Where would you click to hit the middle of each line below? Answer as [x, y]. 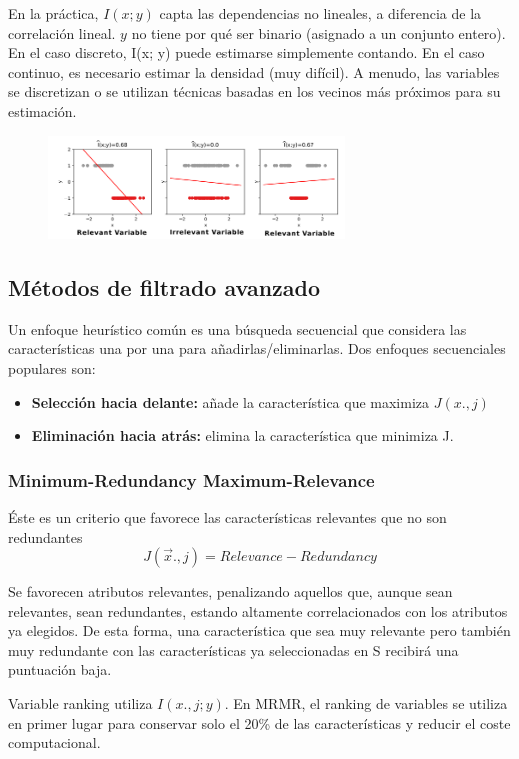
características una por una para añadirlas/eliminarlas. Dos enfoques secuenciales [257, 348]
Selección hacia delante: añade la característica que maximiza [230, 401]
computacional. [54, 742]
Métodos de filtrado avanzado [164, 286]
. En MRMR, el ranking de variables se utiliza [366, 703]
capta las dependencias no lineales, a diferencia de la [320, 13]
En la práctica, [53, 13]
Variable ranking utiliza [80, 703]
